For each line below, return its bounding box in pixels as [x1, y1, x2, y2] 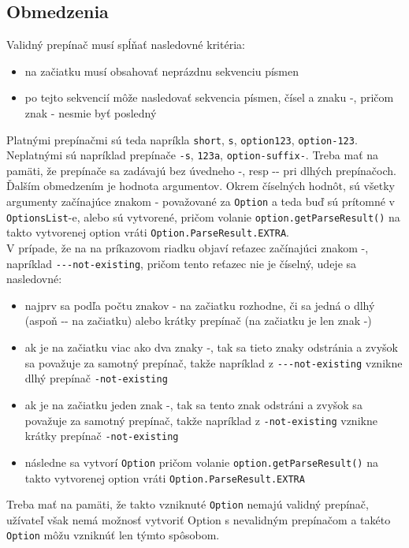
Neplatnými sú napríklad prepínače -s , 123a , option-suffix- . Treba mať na [6, 147, 379, 163]
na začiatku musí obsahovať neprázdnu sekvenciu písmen [24, 62, 299, 79]
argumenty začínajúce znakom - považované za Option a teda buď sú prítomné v [6, 193, 396, 210]
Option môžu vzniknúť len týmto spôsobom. [6, 527, 220, 543]
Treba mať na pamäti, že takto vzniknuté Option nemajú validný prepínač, [6, 496, 369, 513]
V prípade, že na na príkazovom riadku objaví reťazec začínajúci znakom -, [6, 240, 369, 256]
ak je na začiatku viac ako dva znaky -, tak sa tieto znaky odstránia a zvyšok [24, 339, 398, 356]
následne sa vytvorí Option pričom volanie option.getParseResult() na [24, 453, 378, 470]
